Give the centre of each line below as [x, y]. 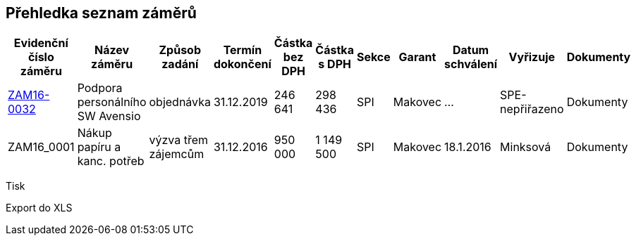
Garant [417, 57]
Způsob [180, 50]
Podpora [100, 88]
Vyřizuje [532, 57]
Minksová [526, 147]
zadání [180, 64]
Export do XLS [39, 208]
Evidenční [41, 43]
